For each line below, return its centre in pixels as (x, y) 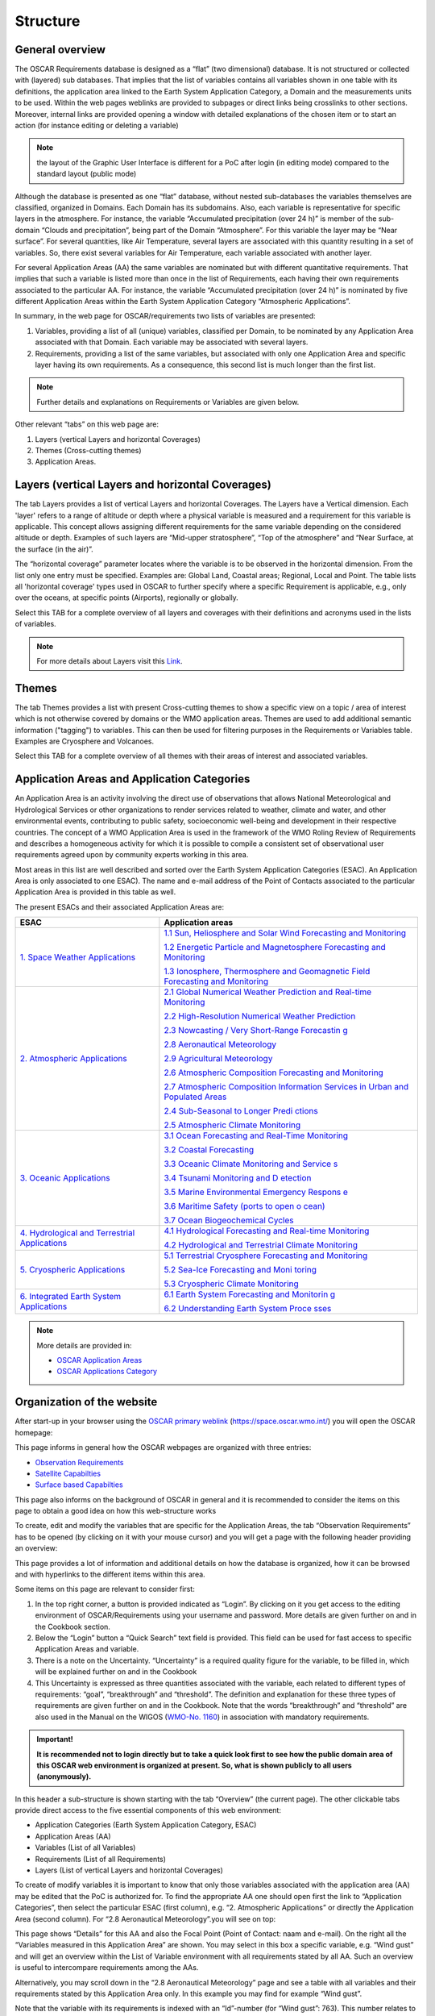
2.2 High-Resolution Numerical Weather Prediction (260, 1016)
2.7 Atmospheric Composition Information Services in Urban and (286, 1087)
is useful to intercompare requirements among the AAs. (107, 1968)
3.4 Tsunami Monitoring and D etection (238, 1178)
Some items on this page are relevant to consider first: (105, 1589)
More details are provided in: (84, 1345)
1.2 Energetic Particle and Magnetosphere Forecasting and (275, 948)
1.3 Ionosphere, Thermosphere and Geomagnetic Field (267, 972)
